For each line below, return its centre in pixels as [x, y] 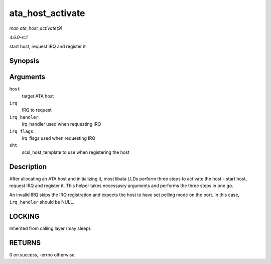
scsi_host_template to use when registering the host [76, 152]
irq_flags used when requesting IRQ [59, 138]
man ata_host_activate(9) [36, 28]
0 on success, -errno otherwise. [43, 254]
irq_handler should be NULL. [42, 202]
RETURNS [25, 243]
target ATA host [38, 96]
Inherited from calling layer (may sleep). [50, 228]
